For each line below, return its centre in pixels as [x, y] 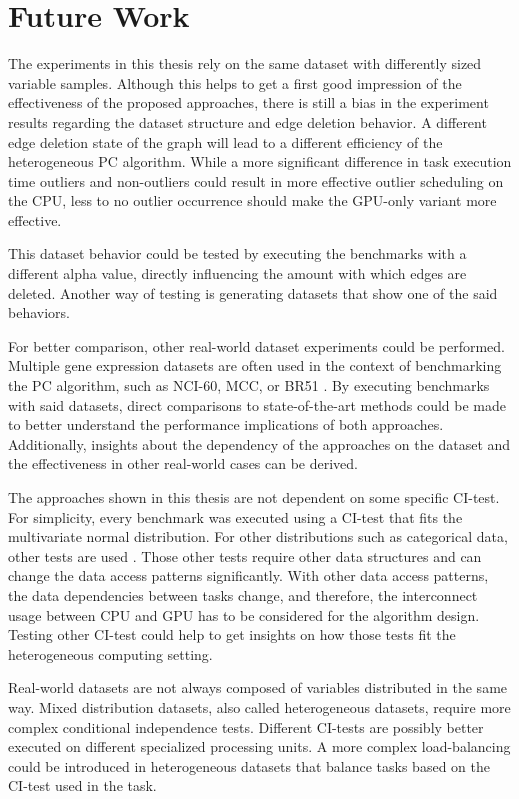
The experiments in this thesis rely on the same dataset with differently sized [245, 63]
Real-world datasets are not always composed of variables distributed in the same [258, 687]
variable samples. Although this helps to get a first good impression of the [235, 82]
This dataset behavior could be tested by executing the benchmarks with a [237, 253]
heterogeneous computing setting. [110, 653]
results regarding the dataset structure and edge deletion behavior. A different [247, 121]
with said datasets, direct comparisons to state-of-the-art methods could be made [257, 404]
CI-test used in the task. [82, 785]
